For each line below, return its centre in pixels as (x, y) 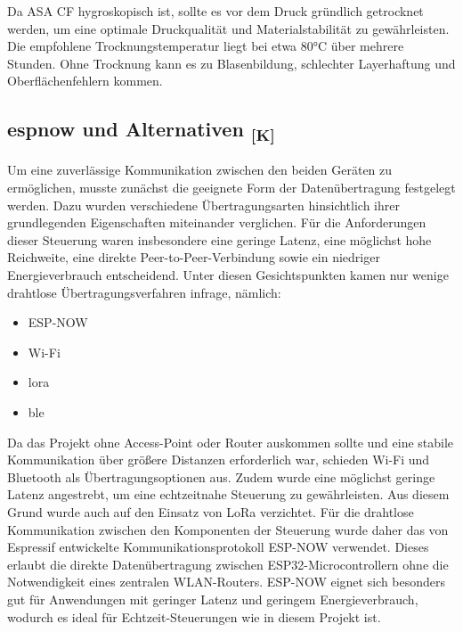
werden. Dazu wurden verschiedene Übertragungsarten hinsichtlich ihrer (203, 205)
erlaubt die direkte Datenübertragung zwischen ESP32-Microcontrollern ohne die (228, 564)
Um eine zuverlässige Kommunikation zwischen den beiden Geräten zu (200, 170)
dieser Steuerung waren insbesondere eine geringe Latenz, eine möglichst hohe (219, 239)
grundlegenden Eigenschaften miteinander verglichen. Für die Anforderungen (217, 222)
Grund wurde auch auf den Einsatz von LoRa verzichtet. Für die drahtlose (211, 511)
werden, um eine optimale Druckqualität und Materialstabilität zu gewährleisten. (228, 28)
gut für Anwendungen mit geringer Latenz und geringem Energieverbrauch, (213, 599)
